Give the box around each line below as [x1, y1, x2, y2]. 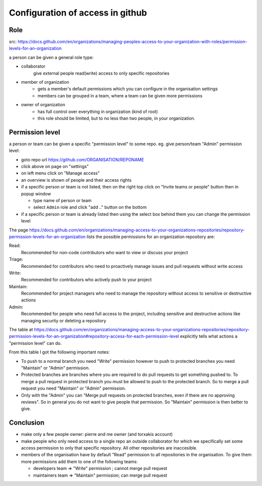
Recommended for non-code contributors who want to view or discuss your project [21, 249, 188, 255]
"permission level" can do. [9, 340, 62, 346]
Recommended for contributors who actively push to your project [21, 277, 152, 282]
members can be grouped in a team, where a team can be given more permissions [37, 93, 203, 98]
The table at [9, 327, 33, 333]
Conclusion [9, 419, 45, 427]
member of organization [21, 79, 69, 85]
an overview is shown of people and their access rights [21, 177, 132, 183]
